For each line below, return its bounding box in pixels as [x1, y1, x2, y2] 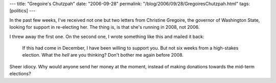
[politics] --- [9, 8, 36, 14]
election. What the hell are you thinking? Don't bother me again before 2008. [22, 52, 184, 58]
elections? [9, 71, 31, 77]
